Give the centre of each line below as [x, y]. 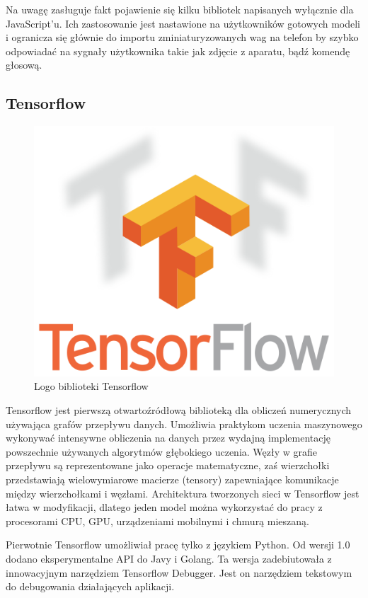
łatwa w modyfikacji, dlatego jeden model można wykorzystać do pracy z [164, 507]
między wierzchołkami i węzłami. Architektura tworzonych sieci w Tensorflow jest [183, 493]
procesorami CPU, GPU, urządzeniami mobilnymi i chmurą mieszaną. [157, 521]
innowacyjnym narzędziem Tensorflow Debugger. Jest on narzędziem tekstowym [179, 572]
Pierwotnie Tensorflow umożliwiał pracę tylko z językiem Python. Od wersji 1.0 [178, 545]
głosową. [24, 65]
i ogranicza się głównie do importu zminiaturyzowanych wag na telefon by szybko [182, 37]
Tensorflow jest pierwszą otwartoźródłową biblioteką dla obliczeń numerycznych [179, 409]
